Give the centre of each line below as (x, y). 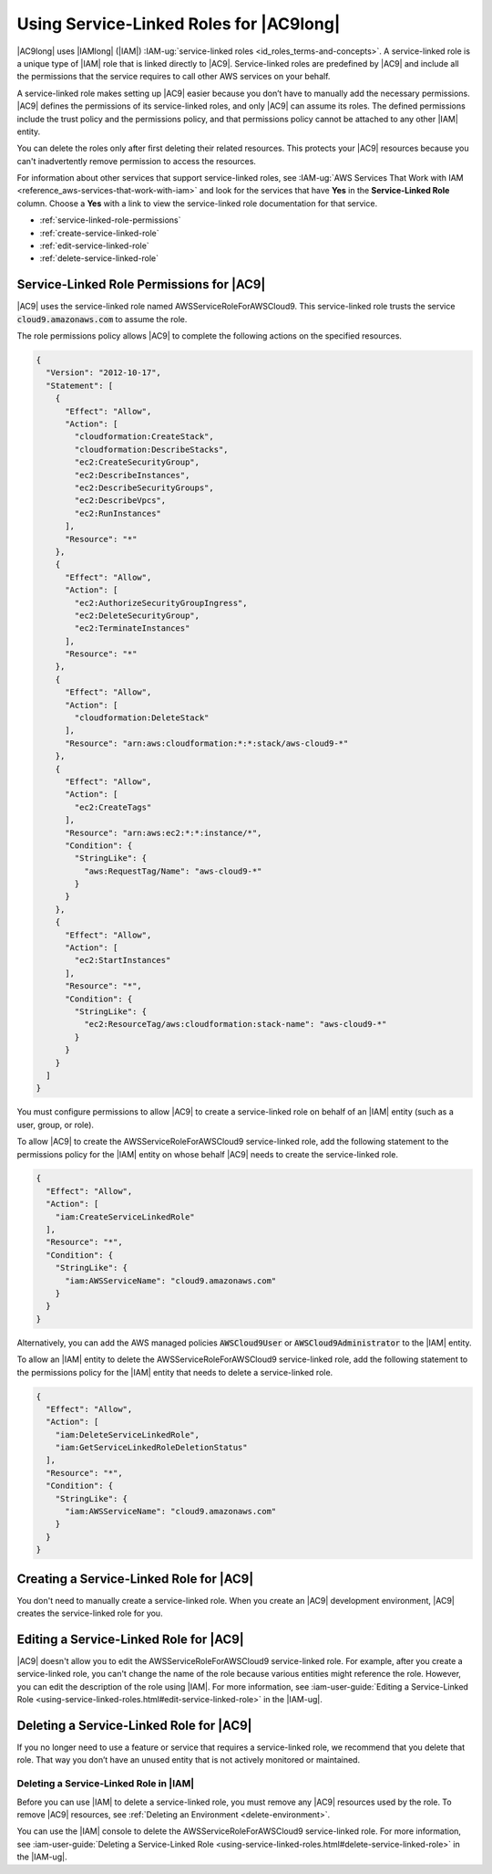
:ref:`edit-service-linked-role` (94, 246)
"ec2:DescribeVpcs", (120, 501)
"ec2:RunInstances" (118, 513)
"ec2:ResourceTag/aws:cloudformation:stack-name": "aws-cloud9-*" (235, 1024)
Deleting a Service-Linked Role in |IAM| (106, 1784)
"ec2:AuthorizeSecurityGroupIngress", (161, 603)
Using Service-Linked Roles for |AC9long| (179, 24)
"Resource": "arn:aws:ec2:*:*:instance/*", (164, 832)
